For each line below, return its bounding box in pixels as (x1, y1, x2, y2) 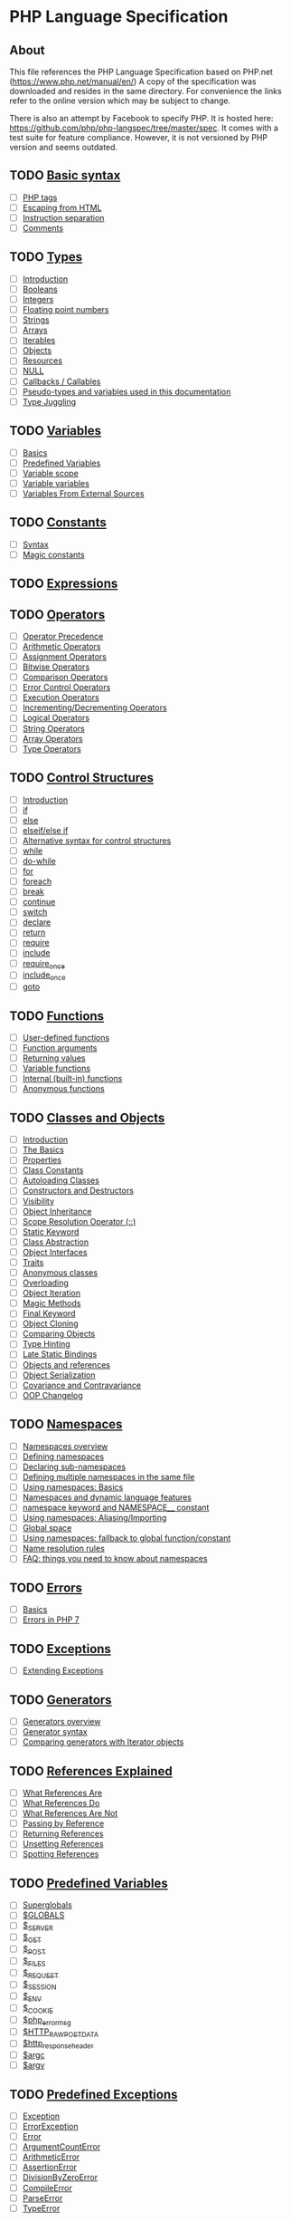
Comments (22, 223, 64, 233)
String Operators (22, 723, 86, 734)
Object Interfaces (22, 1246, 88, 1257)
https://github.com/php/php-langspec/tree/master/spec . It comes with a (9, 122, 278, 133)
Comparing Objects (22, 1329, 96, 1340)
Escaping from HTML (22, 202, 102, 213)
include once (22, 969, 66, 983)
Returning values (22, 1053, 86, 1063)
